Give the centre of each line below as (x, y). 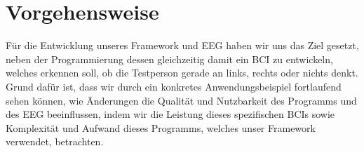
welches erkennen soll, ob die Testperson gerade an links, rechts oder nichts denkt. (182, 73)
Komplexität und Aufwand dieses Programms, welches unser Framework (161, 127)
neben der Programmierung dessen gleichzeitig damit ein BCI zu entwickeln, (169, 59)
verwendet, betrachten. (55, 141)
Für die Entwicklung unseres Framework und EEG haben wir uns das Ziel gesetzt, (182, 45)
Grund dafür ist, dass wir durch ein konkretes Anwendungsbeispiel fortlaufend (174, 86)
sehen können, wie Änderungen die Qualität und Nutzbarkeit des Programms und (181, 100)
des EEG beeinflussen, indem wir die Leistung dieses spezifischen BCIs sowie (170, 114)
